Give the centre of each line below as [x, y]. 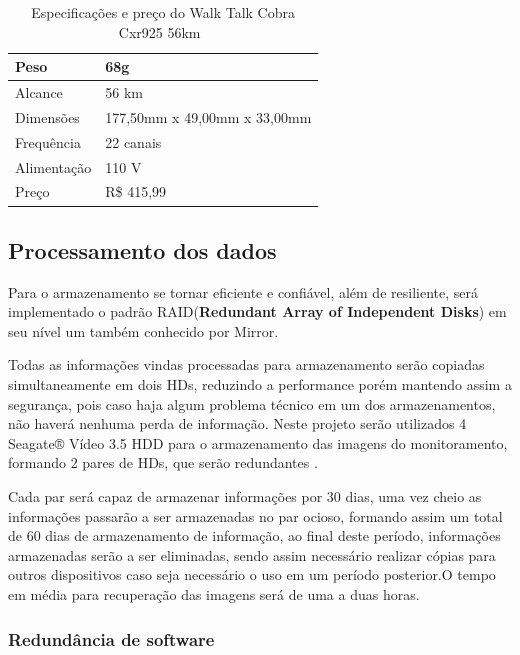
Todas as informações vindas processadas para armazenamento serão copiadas [246, 364]
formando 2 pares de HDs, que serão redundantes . [163, 462]
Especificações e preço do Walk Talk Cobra [163, 12]
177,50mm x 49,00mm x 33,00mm [208, 116]
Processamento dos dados [142, 249]
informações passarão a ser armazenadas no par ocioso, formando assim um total [255, 515]
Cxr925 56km [159, 31]
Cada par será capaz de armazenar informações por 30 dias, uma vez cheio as [245, 496]
